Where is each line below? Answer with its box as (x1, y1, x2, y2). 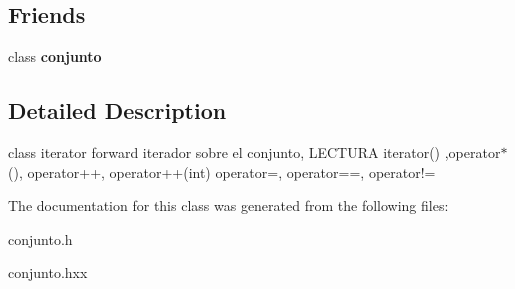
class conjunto (8, 46, 102, 67)
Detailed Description (8, 95, 227, 126)
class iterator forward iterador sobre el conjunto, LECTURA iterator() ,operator (8, 142, 501, 162)
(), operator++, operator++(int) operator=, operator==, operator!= (8, 161, 436, 182)
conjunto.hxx (8, 262, 88, 283)
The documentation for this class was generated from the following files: (8, 195, 449, 216)
